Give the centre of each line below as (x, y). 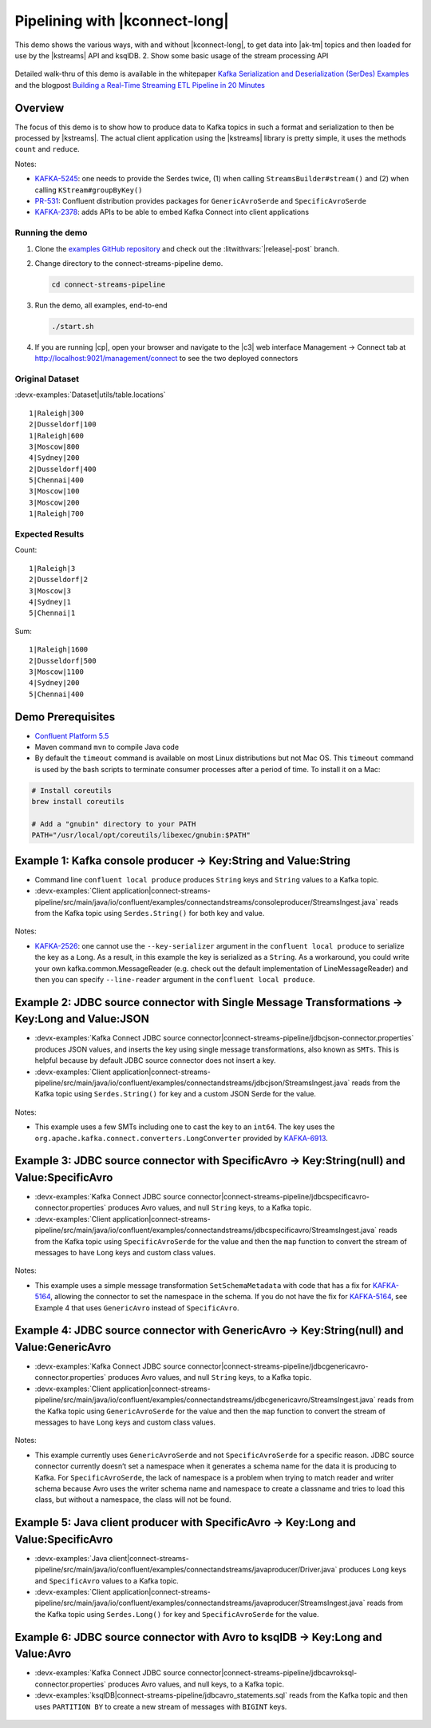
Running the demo (51, 233)
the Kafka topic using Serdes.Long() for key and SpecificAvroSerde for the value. (177, 1614)
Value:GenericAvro (63, 1347)
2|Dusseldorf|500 (63, 660)
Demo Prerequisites (65, 717)
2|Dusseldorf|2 (59, 580)
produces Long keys (373, 1570)
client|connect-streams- (149, 1558)
